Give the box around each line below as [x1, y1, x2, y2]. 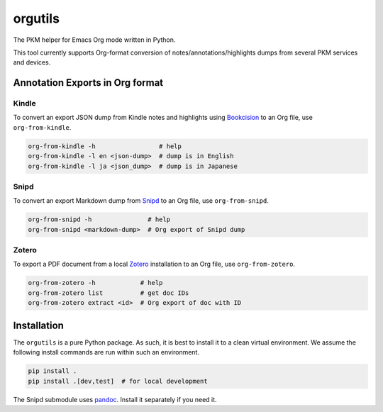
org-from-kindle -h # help [28, 142, 182, 150]
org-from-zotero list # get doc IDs [28, 289, 189, 297]
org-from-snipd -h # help [28, 216, 170, 223]
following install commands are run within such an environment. [13, 348, 200, 357]
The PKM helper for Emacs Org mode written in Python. [13, 35, 176, 44]
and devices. [13, 58, 51, 67]
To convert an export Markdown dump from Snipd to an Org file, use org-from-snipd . [13, 196, 269, 205]
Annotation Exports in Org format [13, 77, 164, 89]
